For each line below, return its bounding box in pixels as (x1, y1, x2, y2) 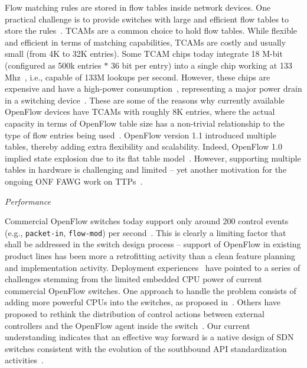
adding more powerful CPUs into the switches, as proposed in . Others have (5, 296, 281, 308)
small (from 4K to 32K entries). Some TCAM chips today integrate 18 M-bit (5, 47, 283, 60)
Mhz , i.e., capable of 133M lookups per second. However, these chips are (5, 70, 270, 83)
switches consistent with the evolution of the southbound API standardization (5, 342, 287, 354)
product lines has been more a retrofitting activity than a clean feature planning (5, 249, 295, 262)
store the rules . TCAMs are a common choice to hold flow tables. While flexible (5, 24, 298, 37)
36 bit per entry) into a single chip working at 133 (110, 59, 292, 71)
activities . (5, 354, 44, 366)
